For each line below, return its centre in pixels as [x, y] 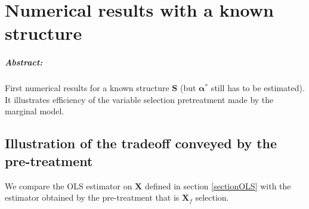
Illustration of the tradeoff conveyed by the [141, 143]
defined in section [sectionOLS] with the [218, 185]
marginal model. [35, 111]
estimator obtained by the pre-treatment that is [92, 197]
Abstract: [24, 62]
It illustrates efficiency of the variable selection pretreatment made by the [139, 99]
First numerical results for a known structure [87, 88]
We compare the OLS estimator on [69, 185]
